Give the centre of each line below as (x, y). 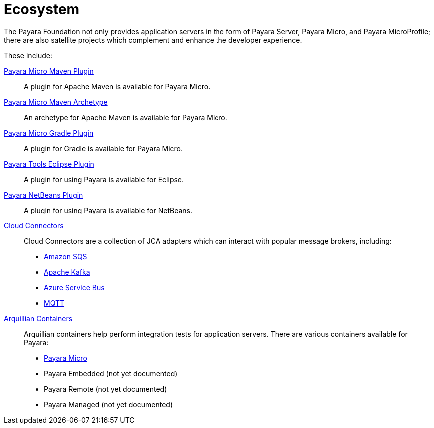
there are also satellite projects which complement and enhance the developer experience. (153, 40)
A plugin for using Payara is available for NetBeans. (108, 210)
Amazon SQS (66, 256)
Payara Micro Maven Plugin (49, 71)
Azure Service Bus (74, 287)
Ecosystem (42, 9)
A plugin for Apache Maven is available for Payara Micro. (117, 86)
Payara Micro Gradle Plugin (49, 133)
